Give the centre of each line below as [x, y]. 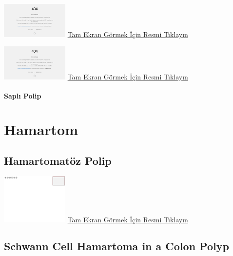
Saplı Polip [23, 96]
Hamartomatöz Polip [58, 160]
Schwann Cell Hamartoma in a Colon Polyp [116, 246]
